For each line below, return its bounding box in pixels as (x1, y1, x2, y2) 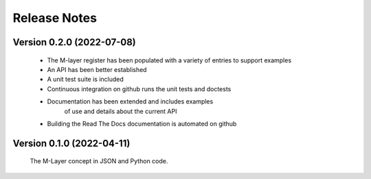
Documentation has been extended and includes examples (47, 97, 214, 106)
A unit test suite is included (47, 75, 124, 84)
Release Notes (12, 10, 98, 25)
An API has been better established (47, 65, 147, 73)
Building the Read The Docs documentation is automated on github (47, 119, 237, 128)
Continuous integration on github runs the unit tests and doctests (47, 84, 232, 93)
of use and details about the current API (64, 107, 177, 115)
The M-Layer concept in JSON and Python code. (30, 157, 168, 165)
